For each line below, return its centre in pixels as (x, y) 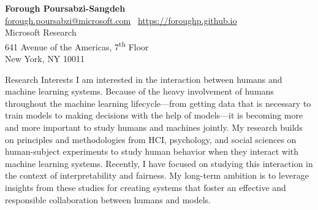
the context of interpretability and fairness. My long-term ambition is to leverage (157, 175)
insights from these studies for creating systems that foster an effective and (146, 187)
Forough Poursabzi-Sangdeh (65, 8)
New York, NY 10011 (45, 59)
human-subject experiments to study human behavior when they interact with (152, 151)
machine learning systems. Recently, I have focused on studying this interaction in (159, 163)
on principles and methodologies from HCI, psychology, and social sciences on (151, 139)
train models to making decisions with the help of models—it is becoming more (154, 115)
